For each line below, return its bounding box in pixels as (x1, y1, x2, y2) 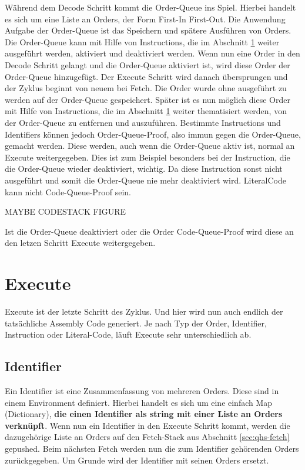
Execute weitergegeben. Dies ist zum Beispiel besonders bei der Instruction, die (5, 151, 290, 163)
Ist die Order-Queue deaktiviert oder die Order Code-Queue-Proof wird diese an (5, 225, 294, 237)
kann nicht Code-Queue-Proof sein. (5, 185, 131, 198)
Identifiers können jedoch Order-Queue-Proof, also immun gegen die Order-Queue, (5, 128, 301, 140)
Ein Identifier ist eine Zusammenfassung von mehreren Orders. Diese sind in (5, 384, 279, 396)
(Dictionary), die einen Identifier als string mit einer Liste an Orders (5, 408, 283, 420)
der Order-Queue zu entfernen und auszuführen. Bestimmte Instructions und (5, 116, 281, 128)
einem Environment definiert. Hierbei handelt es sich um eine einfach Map (5, 396, 273, 408)
